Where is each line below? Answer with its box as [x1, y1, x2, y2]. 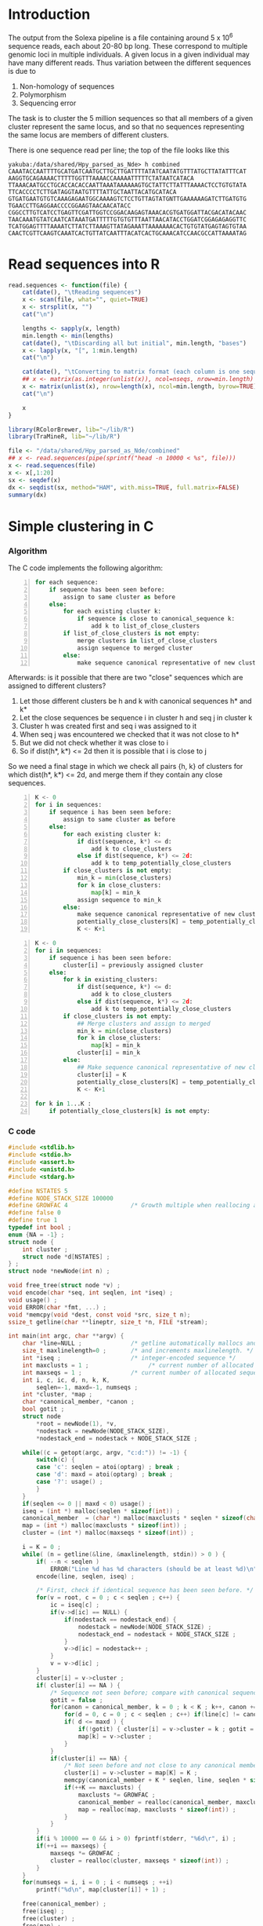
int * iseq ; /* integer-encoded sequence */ [22, 1354, 236, 1362]
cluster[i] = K [77, 1071, 127, 1078]
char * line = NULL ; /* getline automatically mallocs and [22, 1339, 258, 1348]
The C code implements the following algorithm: [8, 563, 163, 573]
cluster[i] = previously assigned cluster [63, 961, 204, 969]
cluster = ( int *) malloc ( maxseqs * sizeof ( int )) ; [22, 1529, 194, 1537]
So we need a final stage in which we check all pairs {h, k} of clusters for [8, 762, 243, 771]
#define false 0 [8, 1209, 61, 1217]
